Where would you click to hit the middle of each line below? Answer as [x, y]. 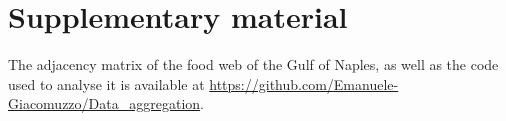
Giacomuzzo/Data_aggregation [104, 103]
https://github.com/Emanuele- [304, 83]
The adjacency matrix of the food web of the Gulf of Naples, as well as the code [253, 64]
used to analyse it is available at [106, 83]
